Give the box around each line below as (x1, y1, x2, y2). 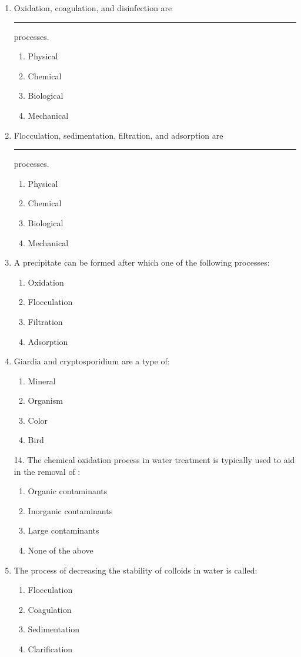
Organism (28, 394, 63, 407)
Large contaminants (28, 524, 99, 537)
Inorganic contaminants (28, 504, 113, 517)
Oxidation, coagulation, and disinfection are (14, 2, 172, 14)
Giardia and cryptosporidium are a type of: (14, 355, 170, 367)
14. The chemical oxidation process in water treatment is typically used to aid (14, 454, 295, 466)
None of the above (28, 544, 93, 557)
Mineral (28, 374, 56, 387)
